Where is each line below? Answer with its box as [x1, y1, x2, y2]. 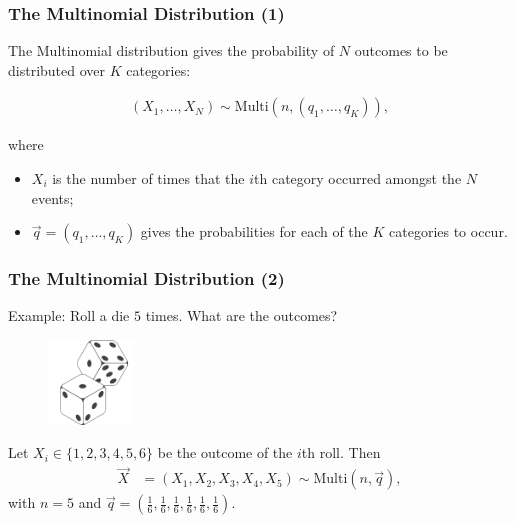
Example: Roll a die [8, 305, 130, 326]
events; [31, 187, 74, 208]
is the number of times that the [52, 168, 245, 189]
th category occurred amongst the [254, 168, 462, 189]
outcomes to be [354, 40, 448, 61]
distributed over [8, 59, 106, 80]
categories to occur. [389, 221, 508, 242]
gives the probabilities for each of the [140, 221, 368, 242]
